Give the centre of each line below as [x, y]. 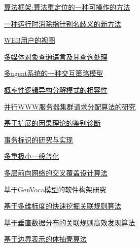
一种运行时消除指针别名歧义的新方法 [63, 23]
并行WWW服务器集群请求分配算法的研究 [70, 106]
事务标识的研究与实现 [38, 139]
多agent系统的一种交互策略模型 [54, 73]
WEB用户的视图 [30, 40]
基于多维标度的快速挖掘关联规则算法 [63, 206]
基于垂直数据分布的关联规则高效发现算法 [70, 222]
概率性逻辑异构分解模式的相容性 [56, 89]
